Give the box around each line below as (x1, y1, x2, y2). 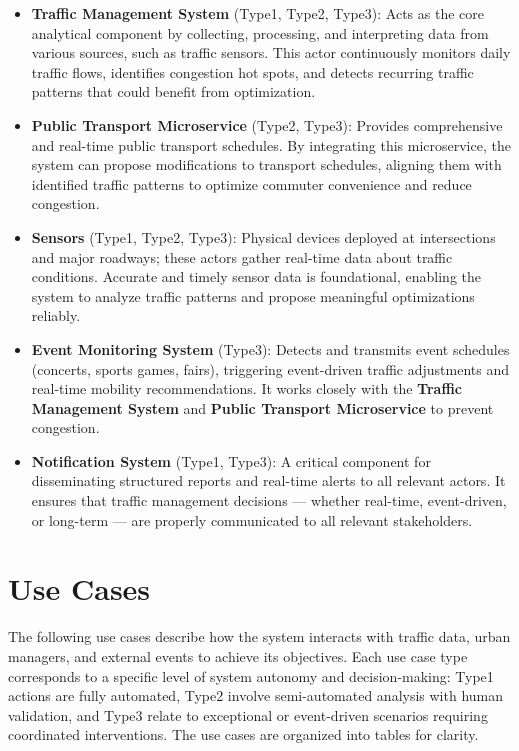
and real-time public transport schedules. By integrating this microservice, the (31, 134, 511, 155)
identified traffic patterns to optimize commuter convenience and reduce (31, 173, 472, 194)
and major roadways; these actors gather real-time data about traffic (31, 246, 453, 267)
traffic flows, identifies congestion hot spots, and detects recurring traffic (31, 61, 474, 82)
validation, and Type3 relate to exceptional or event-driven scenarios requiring (8, 704, 488, 725)
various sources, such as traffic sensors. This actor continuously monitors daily (31, 42, 511, 63)
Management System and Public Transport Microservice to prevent (31, 397, 494, 418)
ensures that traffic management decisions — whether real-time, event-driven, (31, 490, 507, 511)
